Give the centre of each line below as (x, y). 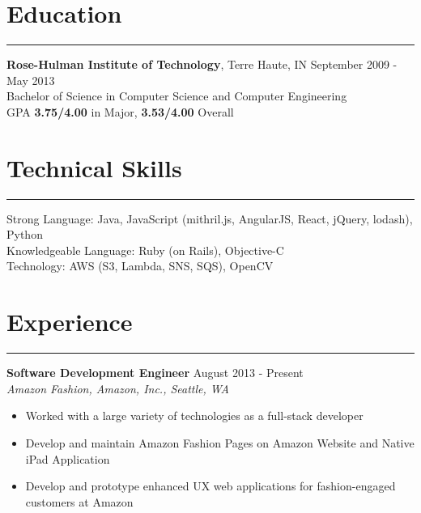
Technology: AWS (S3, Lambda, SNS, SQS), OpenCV (140, 266)
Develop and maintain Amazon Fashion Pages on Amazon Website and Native (220, 442)
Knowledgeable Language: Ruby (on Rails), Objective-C (145, 250)
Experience (70, 322)
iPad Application (68, 458)
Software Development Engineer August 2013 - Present (155, 373)
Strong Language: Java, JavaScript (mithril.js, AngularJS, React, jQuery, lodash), (210, 218)
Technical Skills (94, 167)
